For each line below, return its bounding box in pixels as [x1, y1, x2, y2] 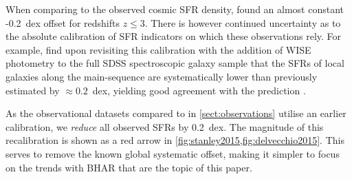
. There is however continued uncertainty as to [144, 15, 341, 30]
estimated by [5, 83, 60, 97]
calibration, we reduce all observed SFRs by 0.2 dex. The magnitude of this [5, 119, 324, 134]
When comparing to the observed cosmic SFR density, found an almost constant [5, 2, 344, 16]
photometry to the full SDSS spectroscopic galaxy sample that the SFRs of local [5, 56, 344, 70]
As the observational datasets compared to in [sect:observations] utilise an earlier [5, 106, 346, 120]
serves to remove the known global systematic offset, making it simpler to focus [5, 146, 340, 160]
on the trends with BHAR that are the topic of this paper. [5, 160, 252, 174]
